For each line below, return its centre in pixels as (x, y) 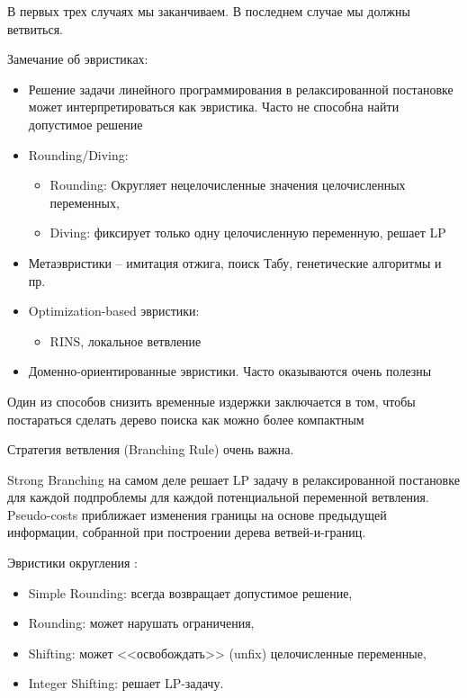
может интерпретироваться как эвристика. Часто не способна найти (214, 107)
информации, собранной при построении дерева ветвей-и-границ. (187, 532)
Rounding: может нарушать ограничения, (141, 623)
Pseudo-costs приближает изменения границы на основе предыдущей (197, 514)
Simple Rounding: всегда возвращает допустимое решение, (190, 592)
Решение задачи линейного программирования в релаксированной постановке (241, 89)
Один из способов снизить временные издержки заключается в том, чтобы (211, 401)
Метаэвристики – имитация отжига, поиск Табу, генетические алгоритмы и (235, 262)
